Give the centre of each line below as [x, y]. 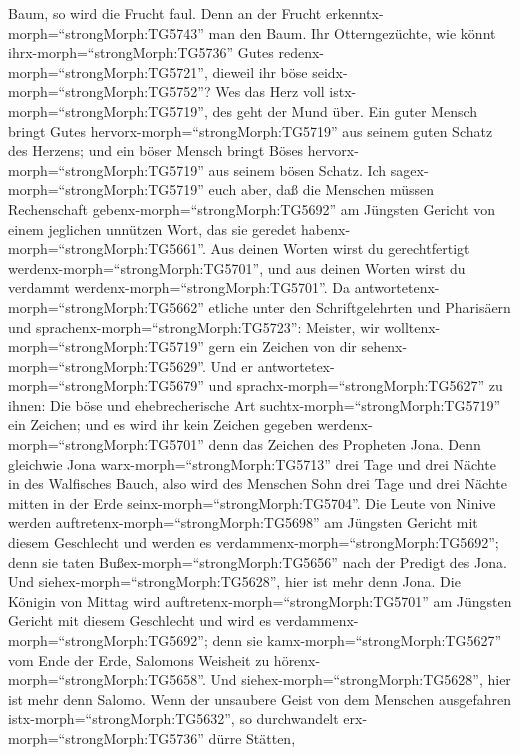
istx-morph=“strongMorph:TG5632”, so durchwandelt [173, 718]
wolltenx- [412, 326]
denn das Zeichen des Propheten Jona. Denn [344, 444]
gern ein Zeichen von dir [282, 346]
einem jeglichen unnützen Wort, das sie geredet [152, 228]
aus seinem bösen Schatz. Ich [297, 169]
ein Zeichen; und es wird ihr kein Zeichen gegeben [160, 424]
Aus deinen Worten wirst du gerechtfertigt [340, 248]
